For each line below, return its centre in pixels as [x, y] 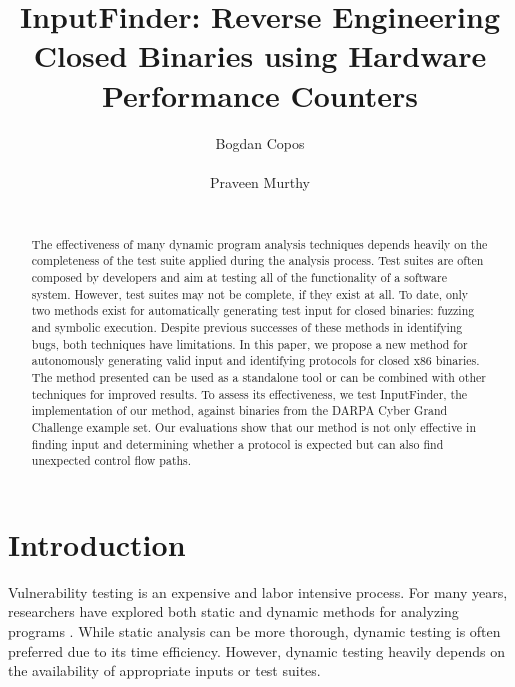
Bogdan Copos [260, 142]
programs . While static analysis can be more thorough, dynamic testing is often [254, 630]
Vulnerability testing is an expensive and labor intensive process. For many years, [258, 591]
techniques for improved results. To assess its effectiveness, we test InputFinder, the [249, 393]
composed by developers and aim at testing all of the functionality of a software [239, 276]
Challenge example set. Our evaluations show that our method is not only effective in [254, 426]
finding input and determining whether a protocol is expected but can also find [237, 443]
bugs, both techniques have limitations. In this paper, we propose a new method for [249, 343]
